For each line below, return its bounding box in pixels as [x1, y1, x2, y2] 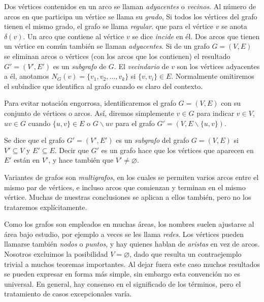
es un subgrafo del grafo [116, 135, 189, 145]
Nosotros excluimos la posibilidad [4, 249, 108, 259]
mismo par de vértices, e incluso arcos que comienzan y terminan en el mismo [4, 182, 246, 192]
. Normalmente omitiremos [171, 71, 254, 81]
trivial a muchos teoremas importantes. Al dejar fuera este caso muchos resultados [4, 258, 260, 269]
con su [221, 98, 241, 108]
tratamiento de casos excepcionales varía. [4, 288, 132, 299]
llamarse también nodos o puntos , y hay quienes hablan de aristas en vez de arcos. [4, 238, 260, 249]
